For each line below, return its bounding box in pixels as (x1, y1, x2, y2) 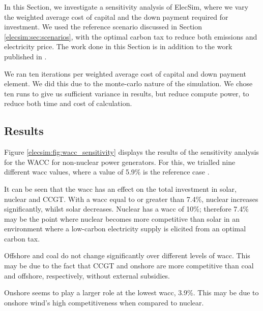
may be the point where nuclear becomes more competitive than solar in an (4, 213, 240, 224)
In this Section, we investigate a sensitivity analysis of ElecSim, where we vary (4, 2, 249, 12)
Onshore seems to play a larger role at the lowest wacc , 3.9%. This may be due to (4, 287, 259, 298)
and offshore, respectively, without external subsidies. (4, 270, 170, 281)
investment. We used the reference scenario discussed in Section (4, 21, 202, 32)
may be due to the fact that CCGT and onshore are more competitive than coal (4, 260, 254, 271)
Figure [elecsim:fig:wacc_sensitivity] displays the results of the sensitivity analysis (4, 147, 259, 157)
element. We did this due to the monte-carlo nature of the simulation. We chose (4, 78, 253, 89)
